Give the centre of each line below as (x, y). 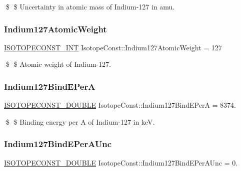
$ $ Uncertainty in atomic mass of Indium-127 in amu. (90, 6)
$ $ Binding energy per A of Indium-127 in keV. (80, 121)
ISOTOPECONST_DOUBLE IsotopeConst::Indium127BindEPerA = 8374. (120, 105)
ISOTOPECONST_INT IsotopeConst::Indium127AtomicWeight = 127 (113, 47)
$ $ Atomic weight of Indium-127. (58, 64)
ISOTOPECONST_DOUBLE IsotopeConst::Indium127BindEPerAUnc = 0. (121, 162)
